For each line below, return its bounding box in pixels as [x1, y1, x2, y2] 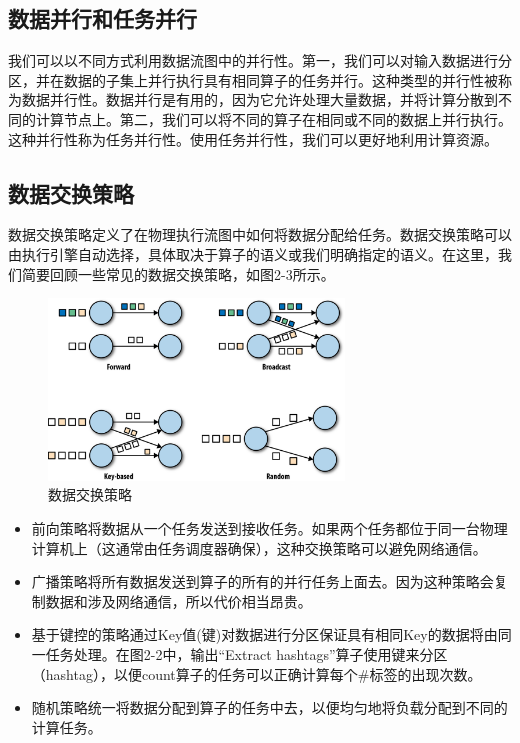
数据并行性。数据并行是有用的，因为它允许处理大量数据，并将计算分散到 [21, 89, 498, 110]
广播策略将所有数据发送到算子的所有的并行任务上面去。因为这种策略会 [31, 571, 494, 592]
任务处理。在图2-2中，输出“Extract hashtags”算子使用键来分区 [45, 643, 448, 664]
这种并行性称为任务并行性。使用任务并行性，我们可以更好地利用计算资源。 [8, 128, 498, 149]
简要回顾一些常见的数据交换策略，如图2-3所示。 [21, 263, 335, 284]
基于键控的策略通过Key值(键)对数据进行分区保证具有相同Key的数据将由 [31, 624, 498, 645]
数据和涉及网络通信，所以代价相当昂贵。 [45, 590, 312, 611]
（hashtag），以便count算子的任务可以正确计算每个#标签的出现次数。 [31, 663, 482, 684]
